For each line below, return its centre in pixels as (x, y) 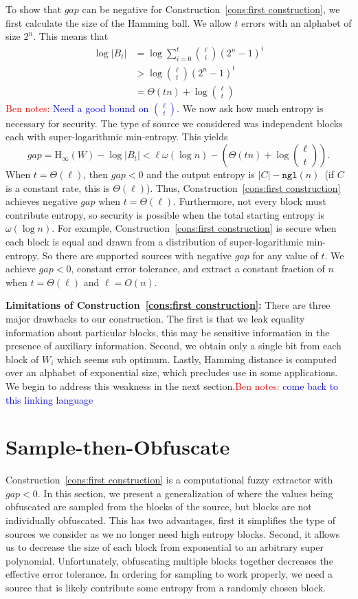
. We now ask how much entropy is (250, 108)
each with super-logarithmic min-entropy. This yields (117, 137)
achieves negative (42, 201)
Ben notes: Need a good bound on (77, 108)
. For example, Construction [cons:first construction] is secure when (194, 228)
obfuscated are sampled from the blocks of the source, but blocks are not (159, 507)
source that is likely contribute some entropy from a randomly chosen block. (166, 588)
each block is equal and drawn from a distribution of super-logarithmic (155, 242)
